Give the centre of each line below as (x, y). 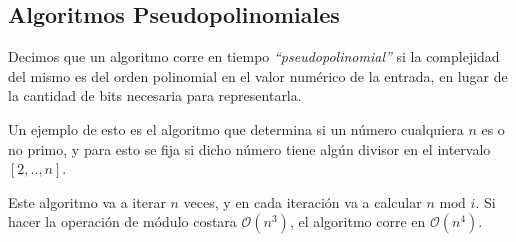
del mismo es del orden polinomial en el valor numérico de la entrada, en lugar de (258, 75)
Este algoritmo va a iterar (87, 201)
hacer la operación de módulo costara (122, 221)
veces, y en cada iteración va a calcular (302, 201)
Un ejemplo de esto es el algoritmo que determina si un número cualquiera (236, 128)
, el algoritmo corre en (357, 221)
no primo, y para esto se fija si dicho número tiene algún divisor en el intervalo (249, 148)
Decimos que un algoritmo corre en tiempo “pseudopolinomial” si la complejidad (254, 56)
